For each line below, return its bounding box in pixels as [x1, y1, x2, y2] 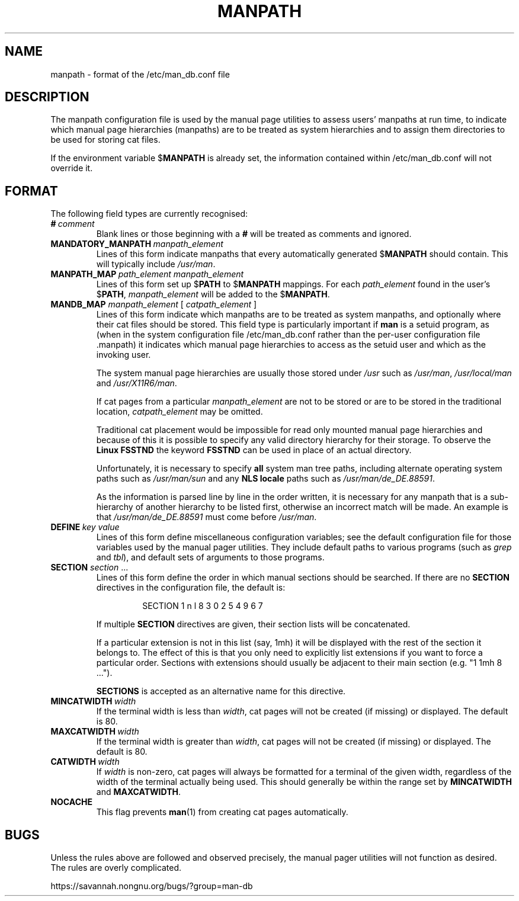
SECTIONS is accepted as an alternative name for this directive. [96, 686, 346, 697]
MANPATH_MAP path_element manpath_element [50, 269, 244, 280]
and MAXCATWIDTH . [96, 787, 181, 797]
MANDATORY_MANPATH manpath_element [50, 239, 223, 249]
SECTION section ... [50, 562, 129, 573]
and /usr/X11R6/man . [96, 378, 177, 389]
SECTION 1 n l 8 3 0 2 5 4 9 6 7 [142, 601, 263, 611]
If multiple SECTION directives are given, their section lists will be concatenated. [96, 619, 411, 630]
